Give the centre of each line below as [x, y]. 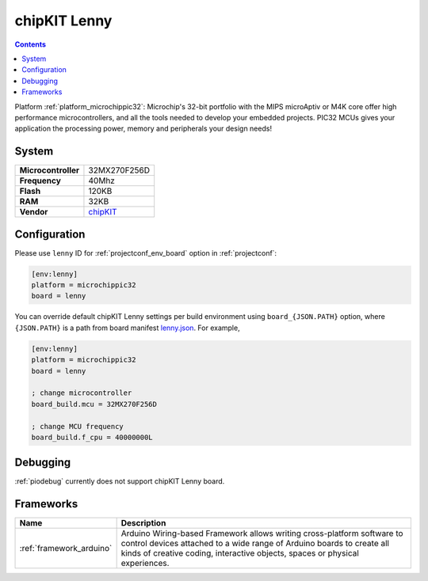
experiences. [145, 564]
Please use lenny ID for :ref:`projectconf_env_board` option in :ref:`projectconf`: [146, 253]
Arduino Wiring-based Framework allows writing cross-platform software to [262, 534]
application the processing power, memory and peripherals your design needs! [143, 129]
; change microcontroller [82, 393]
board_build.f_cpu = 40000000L [92, 437]
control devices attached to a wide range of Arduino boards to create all [255, 544]
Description [143, 523]
